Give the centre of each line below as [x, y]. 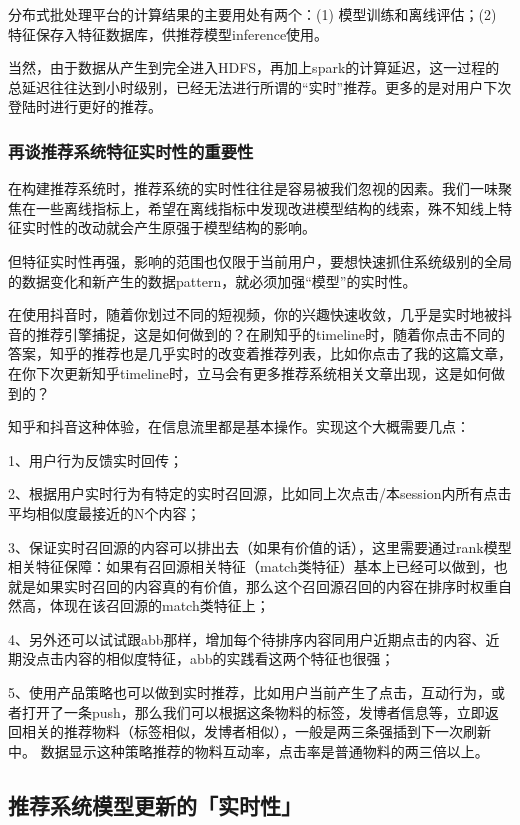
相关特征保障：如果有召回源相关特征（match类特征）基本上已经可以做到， [251, 566]
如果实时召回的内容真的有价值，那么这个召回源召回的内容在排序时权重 [266, 585]
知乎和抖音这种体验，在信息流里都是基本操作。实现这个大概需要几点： [239, 426]
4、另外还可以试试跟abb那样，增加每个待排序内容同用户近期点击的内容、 [247, 638]
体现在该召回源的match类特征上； [159, 605]
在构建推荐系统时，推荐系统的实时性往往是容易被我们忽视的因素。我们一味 [253, 188]
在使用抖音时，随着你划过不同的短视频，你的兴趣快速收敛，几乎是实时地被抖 [260, 314]
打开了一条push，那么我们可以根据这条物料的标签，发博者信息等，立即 [253, 711]
